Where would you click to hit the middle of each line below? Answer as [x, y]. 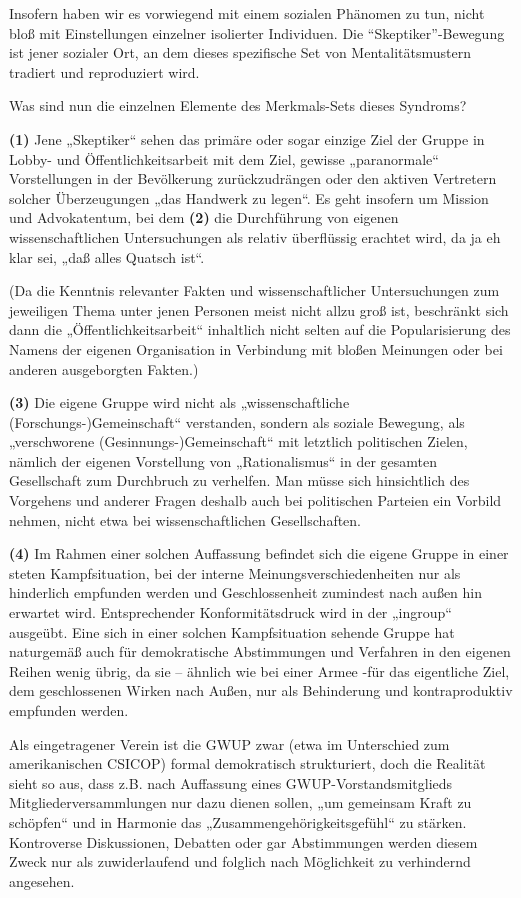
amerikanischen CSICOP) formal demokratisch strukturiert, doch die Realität [247, 763]
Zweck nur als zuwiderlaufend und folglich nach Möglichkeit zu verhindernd [240, 861]
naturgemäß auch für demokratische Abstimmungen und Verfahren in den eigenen [260, 651]
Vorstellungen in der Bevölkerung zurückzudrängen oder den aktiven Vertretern [253, 178]
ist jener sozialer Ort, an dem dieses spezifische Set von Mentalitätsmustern [240, 52]
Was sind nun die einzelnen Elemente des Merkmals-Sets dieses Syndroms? [238, 105]
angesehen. [42, 880]
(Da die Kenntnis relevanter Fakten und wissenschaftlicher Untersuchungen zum [254, 290]
